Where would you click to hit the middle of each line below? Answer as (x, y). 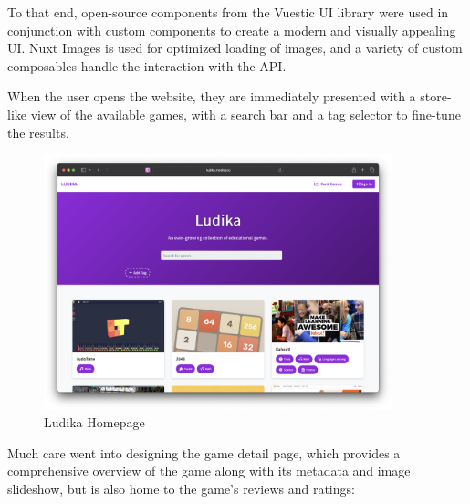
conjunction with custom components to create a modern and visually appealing (232, 30)
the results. (38, 132)
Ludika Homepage (94, 422)
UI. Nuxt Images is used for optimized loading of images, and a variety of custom (235, 48)
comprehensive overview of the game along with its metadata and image (209, 471)
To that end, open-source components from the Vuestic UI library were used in (228, 12)
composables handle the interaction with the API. (147, 65)
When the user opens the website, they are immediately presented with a (212, 96)
